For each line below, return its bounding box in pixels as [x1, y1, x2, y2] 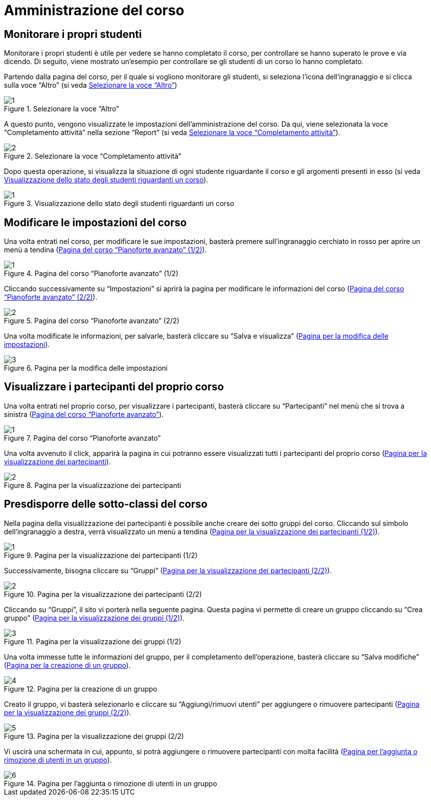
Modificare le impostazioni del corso [4, 216, 187, 229]
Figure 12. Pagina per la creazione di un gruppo [4, 684, 157, 693]
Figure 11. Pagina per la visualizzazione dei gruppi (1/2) [4, 637, 181, 646]
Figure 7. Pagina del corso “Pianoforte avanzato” [4, 433, 161, 442]
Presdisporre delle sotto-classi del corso [4, 498, 208, 511]
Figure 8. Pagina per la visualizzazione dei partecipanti [4, 481, 181, 489]
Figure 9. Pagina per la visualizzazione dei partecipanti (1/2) [4, 551, 198, 559]
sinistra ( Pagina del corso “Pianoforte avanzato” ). [4, 410, 164, 418]
